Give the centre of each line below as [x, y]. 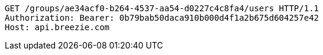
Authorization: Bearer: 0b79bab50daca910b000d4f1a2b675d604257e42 [162, 18]
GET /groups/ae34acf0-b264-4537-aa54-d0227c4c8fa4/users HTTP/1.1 [162, 8]
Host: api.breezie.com [57, 27]
